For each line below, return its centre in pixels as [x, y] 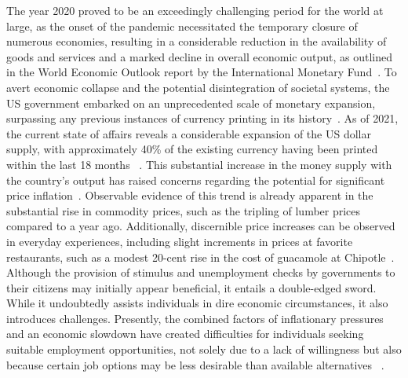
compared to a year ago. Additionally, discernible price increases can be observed [201, 226]
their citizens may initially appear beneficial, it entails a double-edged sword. [191, 287]
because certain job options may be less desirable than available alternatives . [195, 364]
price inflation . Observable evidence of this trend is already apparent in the [190, 195]
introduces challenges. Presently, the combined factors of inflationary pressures [195, 318]
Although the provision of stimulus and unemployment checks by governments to [201, 272]
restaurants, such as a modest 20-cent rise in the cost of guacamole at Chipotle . [200, 257]
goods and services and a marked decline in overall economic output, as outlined [199, 56]
